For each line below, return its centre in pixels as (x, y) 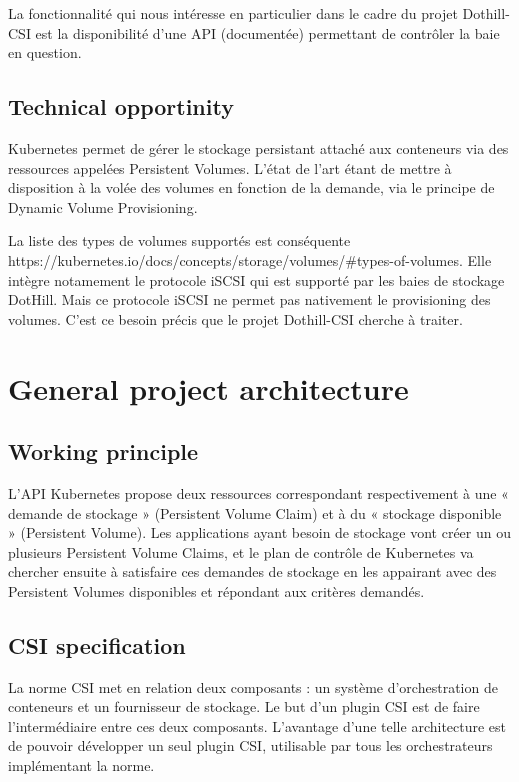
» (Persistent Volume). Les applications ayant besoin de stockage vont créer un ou (259, 532)
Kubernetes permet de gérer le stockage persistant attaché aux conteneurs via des (258, 147)
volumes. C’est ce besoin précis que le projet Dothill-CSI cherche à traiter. (235, 318)
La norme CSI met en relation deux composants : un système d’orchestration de (253, 686)
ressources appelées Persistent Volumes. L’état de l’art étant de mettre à (230, 167)
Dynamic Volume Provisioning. (103, 206)
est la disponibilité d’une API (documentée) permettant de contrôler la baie (267, 32)
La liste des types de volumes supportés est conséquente (179, 240)
